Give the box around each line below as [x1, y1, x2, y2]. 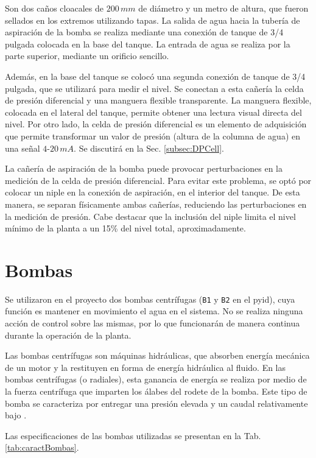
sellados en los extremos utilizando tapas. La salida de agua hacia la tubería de [5, 13, 300, 26]
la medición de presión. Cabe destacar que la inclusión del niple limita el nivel [5, 210, 296, 222]
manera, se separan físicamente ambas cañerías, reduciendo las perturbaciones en [5, 197, 307, 210]
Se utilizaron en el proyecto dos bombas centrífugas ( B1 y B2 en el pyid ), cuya [5, 292, 295, 305]
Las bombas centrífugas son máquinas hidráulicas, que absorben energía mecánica [5, 349, 310, 362]
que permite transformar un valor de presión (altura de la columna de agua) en [5, 129, 301, 142]
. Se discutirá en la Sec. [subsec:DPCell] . [74, 141, 224, 154]
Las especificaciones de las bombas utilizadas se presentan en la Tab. [5, 429, 261, 442]
